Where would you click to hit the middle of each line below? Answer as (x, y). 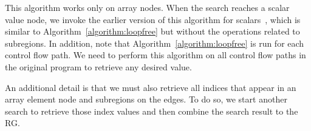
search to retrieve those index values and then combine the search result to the (152, 111)
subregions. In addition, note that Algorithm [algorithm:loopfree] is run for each (155, 43)
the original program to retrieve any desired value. (98, 66)
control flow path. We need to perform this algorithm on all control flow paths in (155, 55)
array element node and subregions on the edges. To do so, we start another (146, 99)
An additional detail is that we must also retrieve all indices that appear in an (151, 87)
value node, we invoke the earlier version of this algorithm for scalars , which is (153, 19)
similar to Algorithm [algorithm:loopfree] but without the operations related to (152, 31)
